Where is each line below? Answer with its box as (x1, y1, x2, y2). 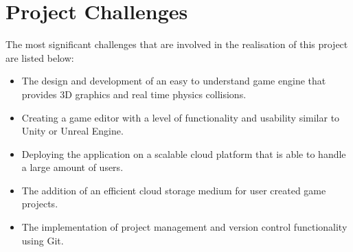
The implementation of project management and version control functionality (21, 220, 348, 234)
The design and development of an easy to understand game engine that (21, 73, 326, 88)
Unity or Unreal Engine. (21, 124, 124, 138)
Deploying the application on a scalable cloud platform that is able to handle (21, 146, 346, 161)
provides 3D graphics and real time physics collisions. (21, 87, 247, 101)
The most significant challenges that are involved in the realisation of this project (5, 37, 348, 51)
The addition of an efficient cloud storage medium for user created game (21, 183, 326, 197)
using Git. (21, 233, 64, 247)
